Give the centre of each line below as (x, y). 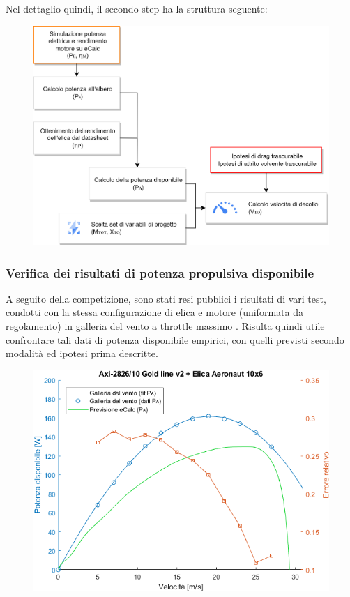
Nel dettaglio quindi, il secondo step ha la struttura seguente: (137, 8)
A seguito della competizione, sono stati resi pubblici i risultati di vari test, (166, 298)
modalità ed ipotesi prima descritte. (82, 353)
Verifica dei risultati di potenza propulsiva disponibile (160, 272)
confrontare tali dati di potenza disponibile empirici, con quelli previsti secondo (175, 339)
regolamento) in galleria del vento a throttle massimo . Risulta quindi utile (165, 326)
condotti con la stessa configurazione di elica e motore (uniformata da (154, 312)
